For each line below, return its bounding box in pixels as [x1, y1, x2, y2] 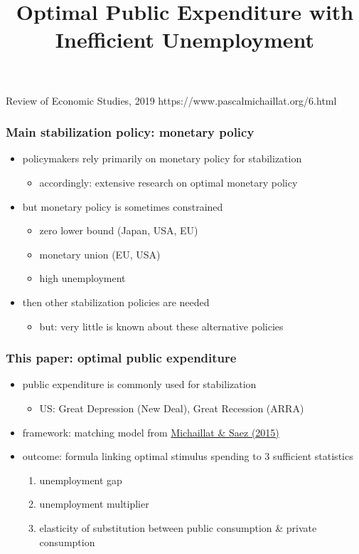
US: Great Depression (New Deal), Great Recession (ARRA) [39, 400, 304, 415]
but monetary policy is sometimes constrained [22, 199, 223, 214]
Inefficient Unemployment [55, 25, 315, 54]
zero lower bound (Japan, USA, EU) [39, 223, 198, 238]
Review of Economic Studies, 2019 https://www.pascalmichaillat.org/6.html [6, 93, 337, 108]
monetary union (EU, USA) [39, 246, 161, 261]
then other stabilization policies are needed [22, 294, 210, 309]
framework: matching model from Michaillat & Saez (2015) [22, 424, 279, 439]
